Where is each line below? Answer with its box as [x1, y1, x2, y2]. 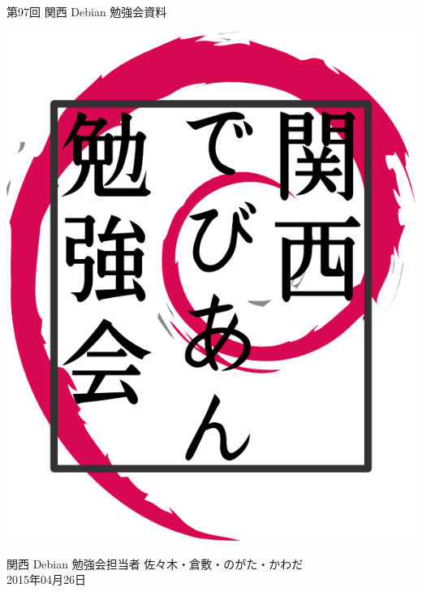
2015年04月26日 [6, 571, 86, 588]
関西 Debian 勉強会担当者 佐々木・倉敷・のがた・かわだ [6, 555, 304, 572]
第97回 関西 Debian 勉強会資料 [6, 3, 167, 19]
